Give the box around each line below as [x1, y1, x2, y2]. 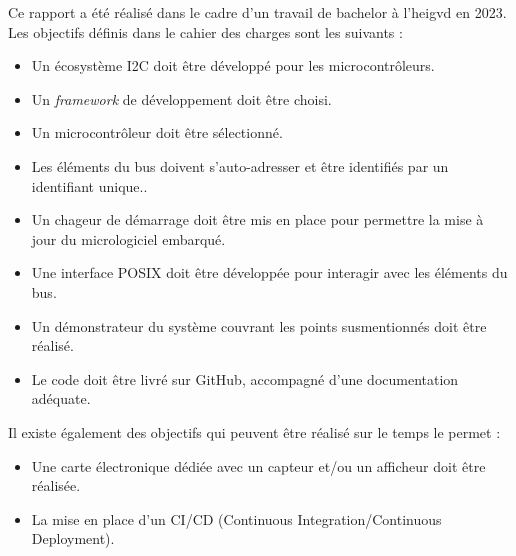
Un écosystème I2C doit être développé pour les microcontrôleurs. [31, 55, 435, 76]
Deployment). [31, 528, 115, 549]
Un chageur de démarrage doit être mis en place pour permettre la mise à [31, 209, 484, 230]
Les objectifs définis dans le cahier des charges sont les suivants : [8, 21, 403, 42]
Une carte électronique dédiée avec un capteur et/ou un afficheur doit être [31, 455, 486, 476]
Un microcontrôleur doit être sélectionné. [31, 122, 283, 143]
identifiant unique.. [31, 175, 148, 196]
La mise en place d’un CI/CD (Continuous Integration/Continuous [31, 508, 442, 529]
